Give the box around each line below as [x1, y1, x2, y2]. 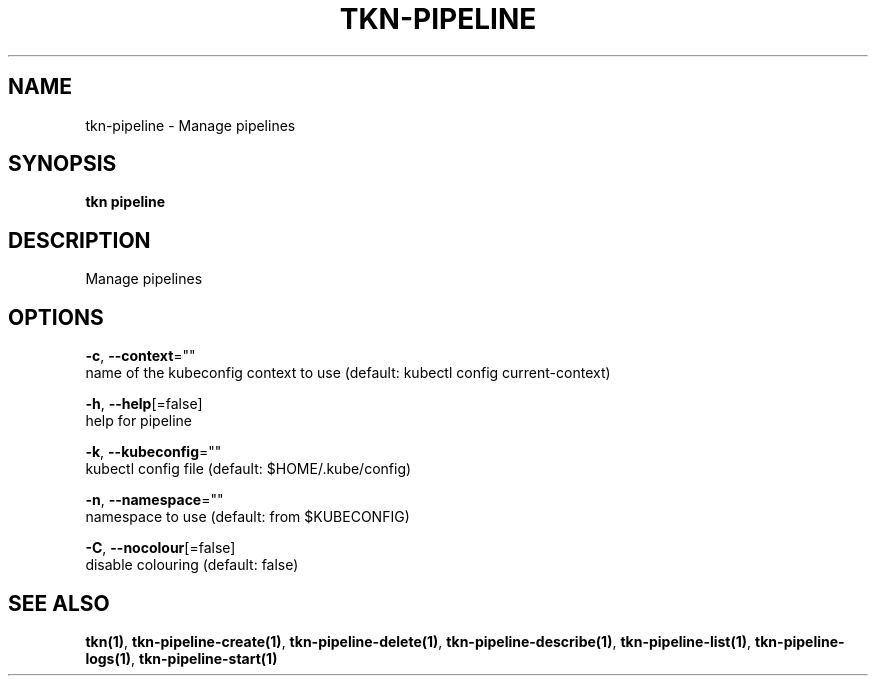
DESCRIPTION [8, 227, 151, 253]
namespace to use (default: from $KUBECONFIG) [85, 508, 410, 526]
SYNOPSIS [8, 151, 117, 177]
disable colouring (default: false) [85, 556, 299, 574]
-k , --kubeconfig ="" [85, 443, 222, 461]
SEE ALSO [8, 590, 110, 616]
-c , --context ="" [85, 347, 196, 365]
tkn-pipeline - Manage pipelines [85, 116, 296, 134]
